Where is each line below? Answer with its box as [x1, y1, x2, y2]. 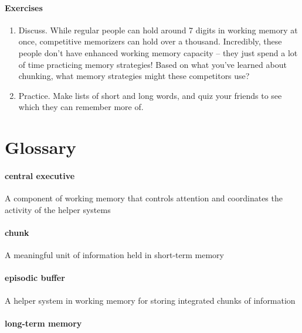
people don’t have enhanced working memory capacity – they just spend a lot [18, 46, 298, 59]
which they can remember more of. [18, 101, 144, 113]
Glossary [5, 135, 76, 159]
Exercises [5, 1, 43, 13]
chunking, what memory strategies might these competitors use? [18, 70, 250, 82]
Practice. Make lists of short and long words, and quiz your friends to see [18, 89, 282, 101]
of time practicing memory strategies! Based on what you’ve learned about [18, 58, 287, 70]
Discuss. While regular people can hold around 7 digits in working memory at [18, 23, 298, 36]
